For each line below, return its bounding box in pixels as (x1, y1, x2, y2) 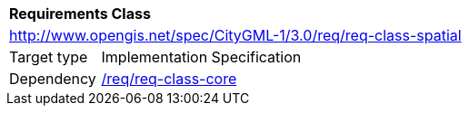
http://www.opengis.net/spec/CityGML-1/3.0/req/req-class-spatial (9, 26, 462, 44)
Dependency (9, 70, 96, 88)
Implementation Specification (101, 48, 302, 66)
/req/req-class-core (101, 70, 237, 88)
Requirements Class (9, 5, 151, 23)
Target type (9, 48, 88, 66)
